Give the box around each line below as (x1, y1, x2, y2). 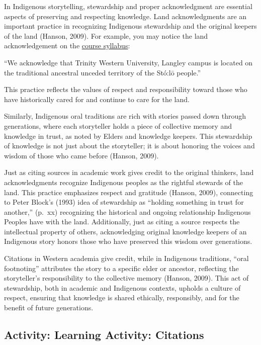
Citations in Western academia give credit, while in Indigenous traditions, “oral (4, 253, 249, 264)
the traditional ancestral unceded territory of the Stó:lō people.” (4, 67, 201, 77)
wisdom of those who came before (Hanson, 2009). (4, 150, 159, 160)
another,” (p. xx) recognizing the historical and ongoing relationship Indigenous (4, 206, 251, 217)
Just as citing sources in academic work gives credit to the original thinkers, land (4, 167, 254, 178)
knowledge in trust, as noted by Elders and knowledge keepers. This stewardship (4, 130, 252, 141)
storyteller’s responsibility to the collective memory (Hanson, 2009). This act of (4, 273, 249, 283)
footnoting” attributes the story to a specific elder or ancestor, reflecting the (4, 263, 239, 273)
